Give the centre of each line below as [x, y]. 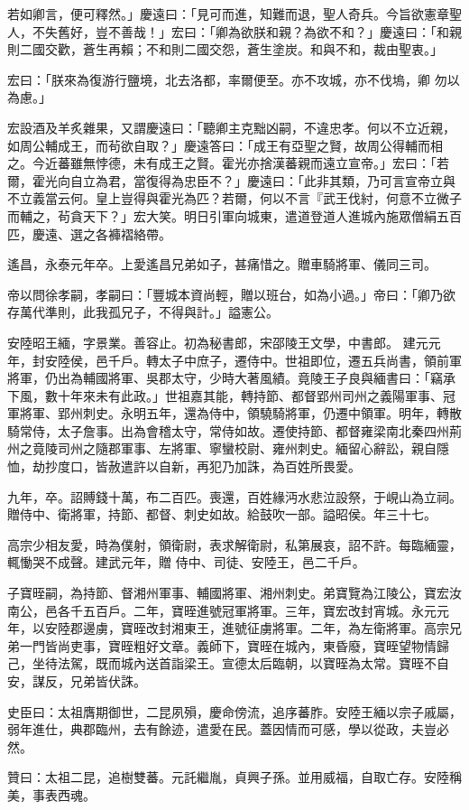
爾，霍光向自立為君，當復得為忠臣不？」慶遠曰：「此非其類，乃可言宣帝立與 [231, 180]
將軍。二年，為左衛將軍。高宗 [360, 628]
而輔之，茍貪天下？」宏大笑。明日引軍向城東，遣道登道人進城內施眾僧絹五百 [234, 215]
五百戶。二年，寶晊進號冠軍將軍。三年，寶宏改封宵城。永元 [259, 610]
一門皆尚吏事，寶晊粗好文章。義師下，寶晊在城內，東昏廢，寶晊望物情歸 [234, 645]
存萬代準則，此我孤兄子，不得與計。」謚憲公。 [143, 312]
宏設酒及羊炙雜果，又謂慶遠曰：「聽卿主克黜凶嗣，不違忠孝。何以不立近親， [231, 127]
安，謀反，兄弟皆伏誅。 [77, 681]
